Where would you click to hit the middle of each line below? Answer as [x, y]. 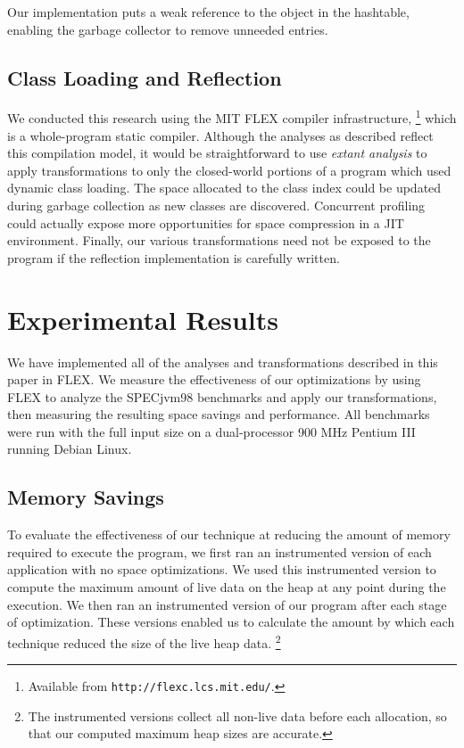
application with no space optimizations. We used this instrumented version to [222, 569]
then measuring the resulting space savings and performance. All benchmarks [219, 414]
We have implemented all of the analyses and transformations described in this [223, 362]
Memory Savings [86, 497]
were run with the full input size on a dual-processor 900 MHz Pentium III [211, 431]
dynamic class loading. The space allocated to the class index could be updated [224, 188]
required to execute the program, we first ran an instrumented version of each [220, 551]
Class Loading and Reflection [145, 77]
